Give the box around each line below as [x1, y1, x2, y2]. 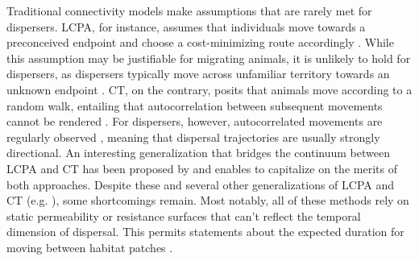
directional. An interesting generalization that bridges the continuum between [6, 144, 390, 161]
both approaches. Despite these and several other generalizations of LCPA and [6, 176, 395, 193]
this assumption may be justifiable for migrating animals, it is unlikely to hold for [6, 49, 411, 66]
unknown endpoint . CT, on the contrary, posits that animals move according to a [6, 81, 413, 97]
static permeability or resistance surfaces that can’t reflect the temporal [6, 207, 361, 224]
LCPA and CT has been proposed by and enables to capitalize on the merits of [6, 159, 397, 176]
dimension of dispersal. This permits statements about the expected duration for [6, 223, 404, 240]
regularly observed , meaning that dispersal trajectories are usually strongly [6, 128, 380, 145]
